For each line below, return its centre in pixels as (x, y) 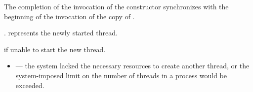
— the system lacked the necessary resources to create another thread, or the (132, 66)
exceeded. (30, 85)
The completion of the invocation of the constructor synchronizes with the (116, 6)
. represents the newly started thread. (61, 33)
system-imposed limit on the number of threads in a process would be (121, 75)
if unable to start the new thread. (55, 49)
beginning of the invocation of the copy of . (69, 16)
